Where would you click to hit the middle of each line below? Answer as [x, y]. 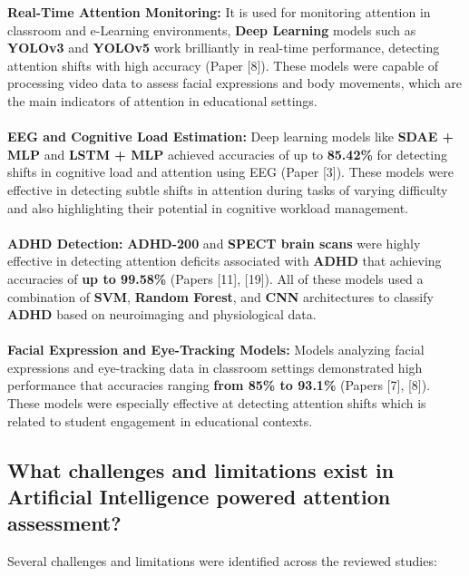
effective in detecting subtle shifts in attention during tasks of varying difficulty [228, 189]
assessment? [64, 523]
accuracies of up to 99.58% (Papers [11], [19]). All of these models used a [215, 278]
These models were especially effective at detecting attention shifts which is [217, 403]
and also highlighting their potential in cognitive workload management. [208, 207]
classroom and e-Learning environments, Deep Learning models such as [212, 29]
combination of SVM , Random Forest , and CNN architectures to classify [220, 296]
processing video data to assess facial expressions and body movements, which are [234, 83]
